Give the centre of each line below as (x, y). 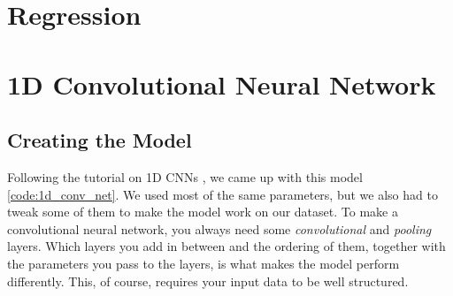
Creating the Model (100, 140)
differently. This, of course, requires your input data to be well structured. (208, 281)
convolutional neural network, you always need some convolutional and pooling (219, 228)
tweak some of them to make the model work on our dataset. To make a (203, 212)
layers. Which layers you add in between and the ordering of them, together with (226, 246)
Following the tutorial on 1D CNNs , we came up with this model (185, 176)
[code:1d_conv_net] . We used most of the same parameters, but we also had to (223, 194)
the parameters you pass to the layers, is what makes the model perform (203, 263)
